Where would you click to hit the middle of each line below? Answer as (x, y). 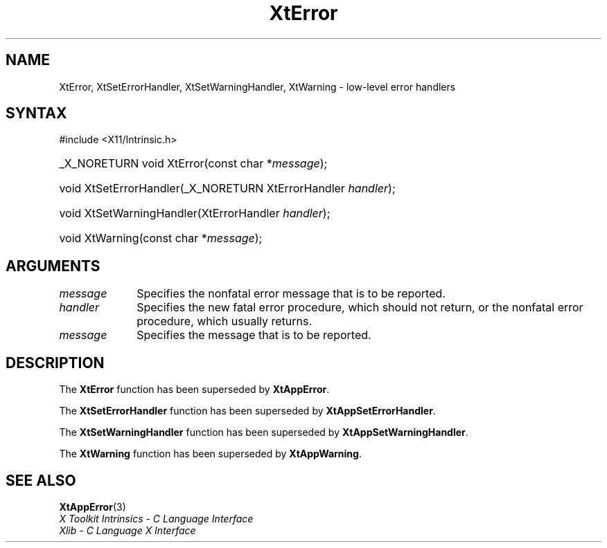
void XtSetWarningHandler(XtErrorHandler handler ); (195, 213)
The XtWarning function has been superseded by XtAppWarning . (210, 454)
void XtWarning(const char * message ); (161, 238)
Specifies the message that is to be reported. (254, 335)
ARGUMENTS (53, 266)
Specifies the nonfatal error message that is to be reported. (291, 294)
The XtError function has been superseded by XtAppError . (194, 390)
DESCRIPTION (55, 363)
